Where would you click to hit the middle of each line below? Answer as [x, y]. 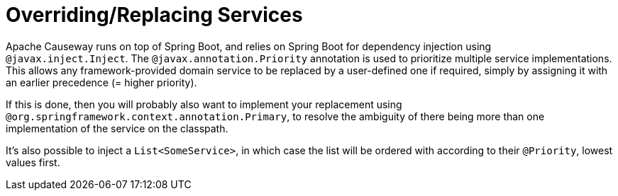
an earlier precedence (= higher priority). [101, 82]
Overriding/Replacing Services [154, 15]
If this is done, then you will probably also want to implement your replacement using [204, 104]
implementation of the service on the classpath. [117, 128]
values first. [33, 162]
